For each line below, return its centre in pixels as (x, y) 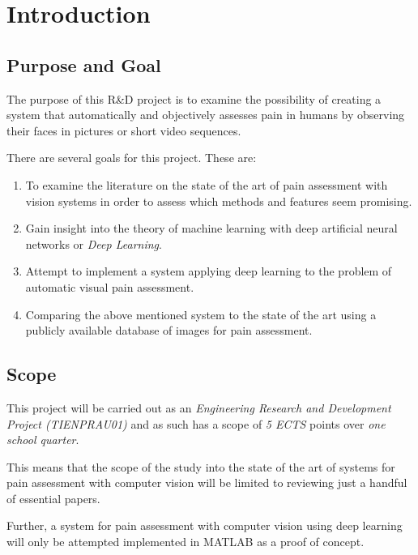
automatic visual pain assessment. (110, 286)
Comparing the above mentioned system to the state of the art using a (201, 314)
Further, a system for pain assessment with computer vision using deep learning (205, 525)
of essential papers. (53, 498)
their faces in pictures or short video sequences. (124, 130)
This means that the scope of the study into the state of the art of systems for (201, 466)
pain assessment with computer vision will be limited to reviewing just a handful (207, 482)
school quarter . (43, 440)
